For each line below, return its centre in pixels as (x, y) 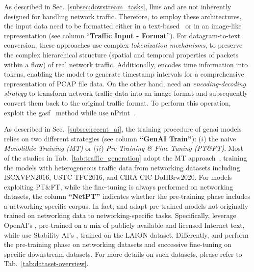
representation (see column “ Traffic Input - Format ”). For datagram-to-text (122, 35)
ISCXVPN (20, 177)
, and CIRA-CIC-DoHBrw (141, 177)
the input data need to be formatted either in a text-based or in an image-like (123, 26)
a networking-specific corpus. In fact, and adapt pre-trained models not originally (126, 205)
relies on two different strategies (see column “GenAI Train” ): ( (103, 138)
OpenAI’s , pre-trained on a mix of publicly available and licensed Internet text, (124, 225)
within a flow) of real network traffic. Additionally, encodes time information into (126, 64)
